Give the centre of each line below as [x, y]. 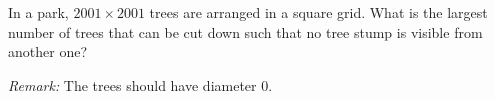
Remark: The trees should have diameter [132, 84]
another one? [47, 51]
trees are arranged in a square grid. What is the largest [318, 12]
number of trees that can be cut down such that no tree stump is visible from [245, 31]
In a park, [38, 12]
